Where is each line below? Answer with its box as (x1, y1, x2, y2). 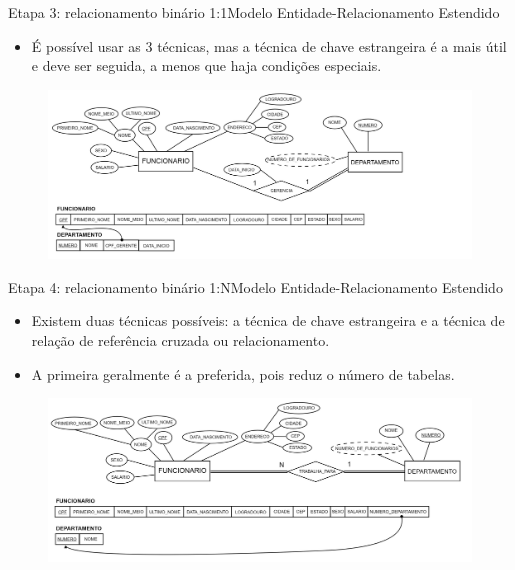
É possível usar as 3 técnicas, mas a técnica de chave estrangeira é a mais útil (31, 35, 507, 56)
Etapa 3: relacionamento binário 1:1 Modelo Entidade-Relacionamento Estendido (8, 2, 500, 22)
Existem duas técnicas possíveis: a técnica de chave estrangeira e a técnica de (31, 310, 505, 331)
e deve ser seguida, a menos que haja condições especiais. (31, 55, 382, 76)
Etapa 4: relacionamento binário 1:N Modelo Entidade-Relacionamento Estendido (8, 276, 503, 297)
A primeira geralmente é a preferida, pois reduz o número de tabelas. (31, 363, 455, 384)
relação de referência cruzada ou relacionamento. (31, 329, 330, 350)
